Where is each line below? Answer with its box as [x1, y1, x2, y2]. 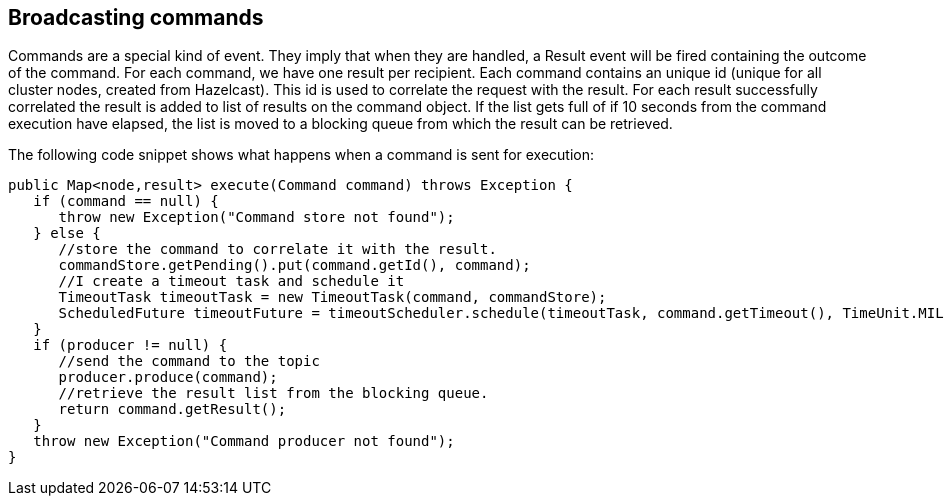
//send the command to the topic [58, 353, 320, 370]
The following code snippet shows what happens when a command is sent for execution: [8, 146, 595, 164]
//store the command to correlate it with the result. [58, 241, 497, 258]
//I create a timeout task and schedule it [58, 273, 405, 290]
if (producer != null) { [33, 337, 228, 354]
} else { [33, 225, 101, 242]
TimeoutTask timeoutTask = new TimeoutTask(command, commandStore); [58, 289, 607, 306]
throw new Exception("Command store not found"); [58, 209, 455, 226]
